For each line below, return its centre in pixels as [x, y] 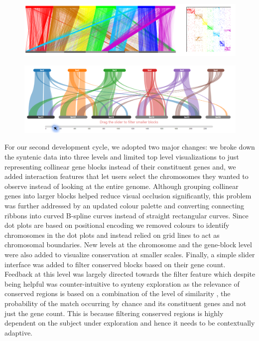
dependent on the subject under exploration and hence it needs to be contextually [130, 323]
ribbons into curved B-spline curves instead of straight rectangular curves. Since [127, 215]
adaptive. [19, 332]
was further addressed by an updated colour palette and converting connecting [125, 205]
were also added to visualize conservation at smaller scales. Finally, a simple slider [130, 254]
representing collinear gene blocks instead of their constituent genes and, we [120, 166]
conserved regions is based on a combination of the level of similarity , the [118, 293]
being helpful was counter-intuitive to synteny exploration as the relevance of [122, 283]
